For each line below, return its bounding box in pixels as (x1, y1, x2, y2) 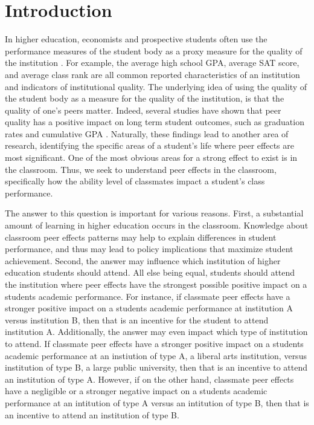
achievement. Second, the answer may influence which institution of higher (5, 254, 281, 267)
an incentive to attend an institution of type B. (5, 408, 179, 421)
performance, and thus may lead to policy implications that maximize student (5, 242, 293, 255)
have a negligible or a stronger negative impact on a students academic (5, 384, 268, 397)
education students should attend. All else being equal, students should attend (5, 266, 295, 279)
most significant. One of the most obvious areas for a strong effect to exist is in (5, 151, 298, 164)
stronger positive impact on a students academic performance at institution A (5, 302, 293, 314)
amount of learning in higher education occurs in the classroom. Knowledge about (5, 219, 309, 232)
